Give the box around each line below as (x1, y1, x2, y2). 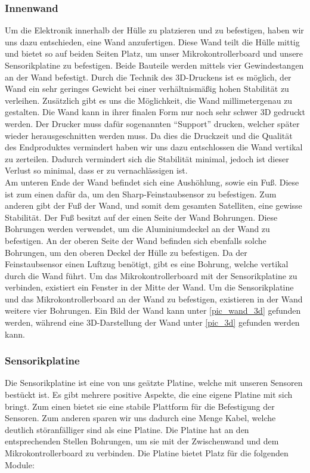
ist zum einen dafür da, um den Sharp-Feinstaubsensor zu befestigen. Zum (5, 187, 277, 200)
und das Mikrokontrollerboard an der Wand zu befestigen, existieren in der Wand (5, 292, 303, 305)
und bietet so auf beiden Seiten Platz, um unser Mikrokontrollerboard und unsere (5, 47, 303, 60)
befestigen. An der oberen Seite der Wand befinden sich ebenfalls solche (5, 234, 266, 246)
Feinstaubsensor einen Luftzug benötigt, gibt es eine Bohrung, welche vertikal (5, 258, 289, 270)
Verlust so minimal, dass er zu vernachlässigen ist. (5, 164, 188, 177)
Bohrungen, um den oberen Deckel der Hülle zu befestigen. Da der (5, 246, 247, 258)
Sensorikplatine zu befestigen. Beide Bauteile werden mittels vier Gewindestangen (5, 59, 304, 71)
